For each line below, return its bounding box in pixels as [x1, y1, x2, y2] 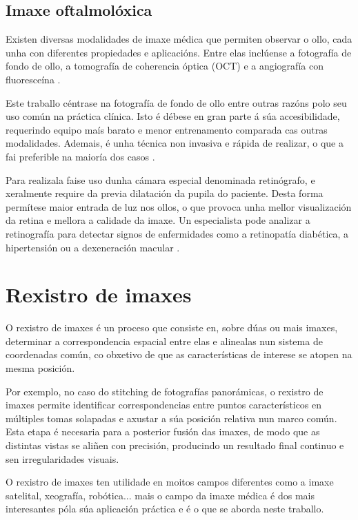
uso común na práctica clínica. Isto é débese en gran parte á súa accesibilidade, [6, 109, 340, 123]
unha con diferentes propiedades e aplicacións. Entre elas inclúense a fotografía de [6, 45, 352, 59]
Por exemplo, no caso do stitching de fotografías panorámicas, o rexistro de [6, 384, 324, 398]
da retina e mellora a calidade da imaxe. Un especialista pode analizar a [6, 213, 310, 227]
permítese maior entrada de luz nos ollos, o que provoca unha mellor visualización [6, 199, 352, 214]
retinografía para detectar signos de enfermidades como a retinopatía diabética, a [6, 226, 349, 240]
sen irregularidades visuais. [6, 451, 119, 466]
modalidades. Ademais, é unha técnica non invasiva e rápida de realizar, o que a [6, 136, 344, 150]
